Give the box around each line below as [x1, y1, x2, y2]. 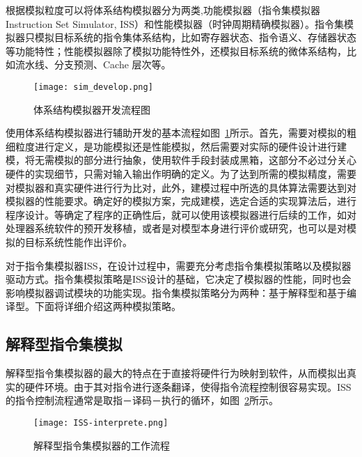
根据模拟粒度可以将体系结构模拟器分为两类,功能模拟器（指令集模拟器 [6, 3, 320, 17]
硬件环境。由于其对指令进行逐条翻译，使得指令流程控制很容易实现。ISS [24, 379, 352, 394]
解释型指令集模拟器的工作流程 [33, 437, 170, 452]
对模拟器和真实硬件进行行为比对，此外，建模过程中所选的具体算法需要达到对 [6, 180, 356, 194]
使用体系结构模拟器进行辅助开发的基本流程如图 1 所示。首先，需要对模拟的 [6, 125, 347, 140]
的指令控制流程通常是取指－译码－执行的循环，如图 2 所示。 [6, 393, 278, 408]
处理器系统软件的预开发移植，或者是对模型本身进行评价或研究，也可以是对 [6, 221, 347, 235]
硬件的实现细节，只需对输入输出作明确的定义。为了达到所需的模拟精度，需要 [6, 166, 356, 180]
